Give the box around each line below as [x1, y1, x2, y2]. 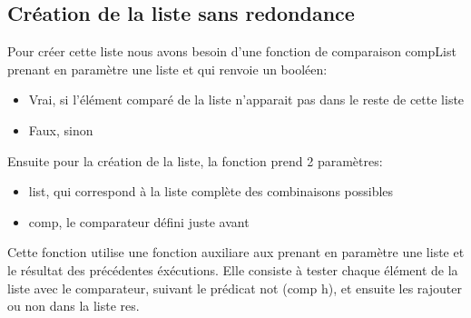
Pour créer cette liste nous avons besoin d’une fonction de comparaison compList [7, 42, 456, 61]
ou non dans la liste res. [7, 296, 140, 315]
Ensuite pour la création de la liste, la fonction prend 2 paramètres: [7, 151, 383, 170]
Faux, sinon [28, 120, 93, 139]
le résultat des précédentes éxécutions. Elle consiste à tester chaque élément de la [7, 260, 458, 279]
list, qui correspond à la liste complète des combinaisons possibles [28, 182, 394, 201]
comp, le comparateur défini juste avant [28, 212, 250, 231]
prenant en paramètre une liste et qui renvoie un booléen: [7, 59, 328, 78]
